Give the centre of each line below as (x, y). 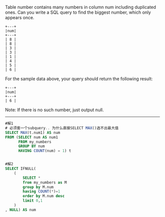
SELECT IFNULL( (21, 169)
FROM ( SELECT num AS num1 (31, 137)
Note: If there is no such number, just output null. (55, 110)
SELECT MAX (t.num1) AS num (33, 132)
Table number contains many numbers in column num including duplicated (81, 7)
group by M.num (38, 187)
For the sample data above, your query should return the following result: (79, 79)
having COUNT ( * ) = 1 (41, 191)
